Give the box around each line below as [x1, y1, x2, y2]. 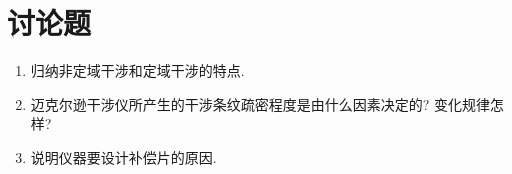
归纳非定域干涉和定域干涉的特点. [30, 60, 245, 81]
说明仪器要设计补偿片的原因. [30, 146, 217, 167]
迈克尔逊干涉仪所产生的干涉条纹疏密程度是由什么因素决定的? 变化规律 [30, 93, 491, 114]
